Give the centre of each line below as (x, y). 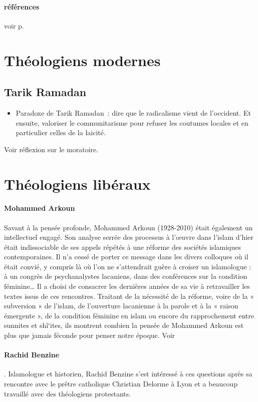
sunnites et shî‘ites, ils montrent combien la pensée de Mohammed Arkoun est (124, 325)
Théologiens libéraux (77, 183)
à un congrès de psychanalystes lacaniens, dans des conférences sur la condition (126, 276)
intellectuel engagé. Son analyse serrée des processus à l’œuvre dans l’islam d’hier (129, 237)
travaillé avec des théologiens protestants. (68, 393)
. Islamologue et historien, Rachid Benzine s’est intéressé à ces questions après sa (128, 374)
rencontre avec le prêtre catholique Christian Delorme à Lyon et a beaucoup (121, 384)
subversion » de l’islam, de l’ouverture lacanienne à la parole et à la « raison (121, 306)
